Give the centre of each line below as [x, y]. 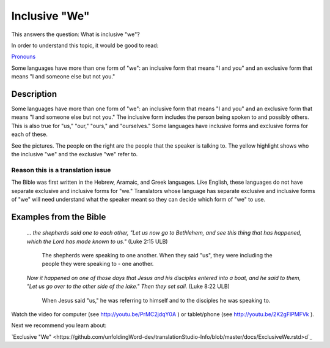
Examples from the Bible [59, 217]
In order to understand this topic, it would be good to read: [85, 45]
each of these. [30, 134]
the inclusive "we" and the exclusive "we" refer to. [75, 154]
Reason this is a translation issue [61, 170]
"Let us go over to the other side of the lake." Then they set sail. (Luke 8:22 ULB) [128, 286]
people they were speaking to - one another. [98, 264]
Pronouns [24, 57]
